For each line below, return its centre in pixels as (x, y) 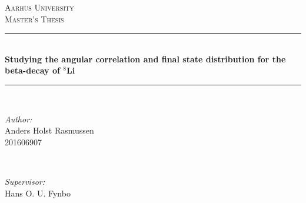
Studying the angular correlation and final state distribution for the (145, 59)
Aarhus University (39, 7)
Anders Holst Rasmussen (49, 130)
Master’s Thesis (34, 19)
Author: (19, 119)
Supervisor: (25, 181)
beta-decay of (32, 70)
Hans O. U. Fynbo (38, 193)
